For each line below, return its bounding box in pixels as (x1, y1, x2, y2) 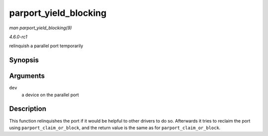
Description (9, 105, 47, 113)
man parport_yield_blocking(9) (9, 25, 72, 31)
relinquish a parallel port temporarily (9, 43, 83, 49)
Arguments (9, 72, 45, 80)
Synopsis (9, 56, 39, 65)
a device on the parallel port (21, 92, 79, 98)
